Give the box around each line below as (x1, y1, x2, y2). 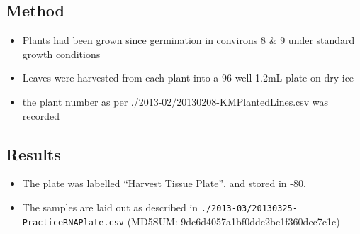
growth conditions (22, 46, 101, 61)
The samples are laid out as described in (22, 199, 198, 214)
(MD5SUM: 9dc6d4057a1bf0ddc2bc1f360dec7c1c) (127, 213, 340, 228)
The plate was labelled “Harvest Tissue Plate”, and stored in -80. (22, 176, 306, 191)
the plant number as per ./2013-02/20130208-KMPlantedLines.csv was (22, 94, 329, 108)
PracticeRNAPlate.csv (22, 217, 124, 228)
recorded (22, 108, 60, 123)
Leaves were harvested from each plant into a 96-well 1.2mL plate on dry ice (22, 70, 354, 85)
